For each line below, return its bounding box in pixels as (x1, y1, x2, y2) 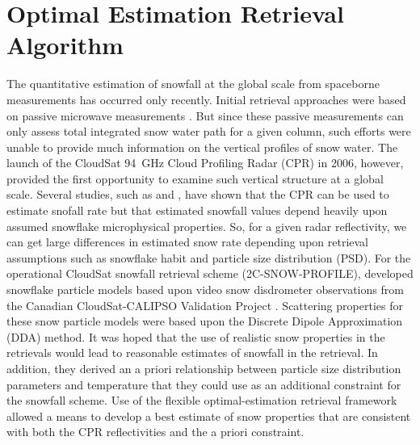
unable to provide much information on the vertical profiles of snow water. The (6, 138, 398, 155)
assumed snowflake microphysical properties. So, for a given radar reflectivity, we (6, 217, 407, 234)
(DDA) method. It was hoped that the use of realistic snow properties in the (6, 328, 385, 345)
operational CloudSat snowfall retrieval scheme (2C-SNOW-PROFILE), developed (6, 265, 414, 282)
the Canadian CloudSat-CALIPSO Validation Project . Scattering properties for (6, 296, 403, 313)
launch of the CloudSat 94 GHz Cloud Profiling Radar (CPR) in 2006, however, (6, 154, 404, 171)
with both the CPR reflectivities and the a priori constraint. (6, 423, 304, 440)
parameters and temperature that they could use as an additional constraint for (6, 376, 401, 393)
